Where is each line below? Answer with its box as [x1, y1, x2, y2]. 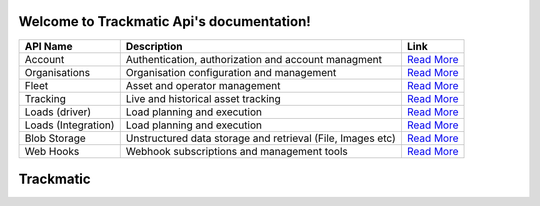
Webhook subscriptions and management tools [125, 144, 349, 158]
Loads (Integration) [24, 118, 115, 132]
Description [125, 39, 183, 53]
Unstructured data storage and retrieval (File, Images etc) [125, 131, 397, 145]
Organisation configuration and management [125, 65, 337, 79]
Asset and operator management [125, 78, 281, 92]
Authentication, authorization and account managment [125, 52, 382, 66]
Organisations [24, 65, 90, 79]
